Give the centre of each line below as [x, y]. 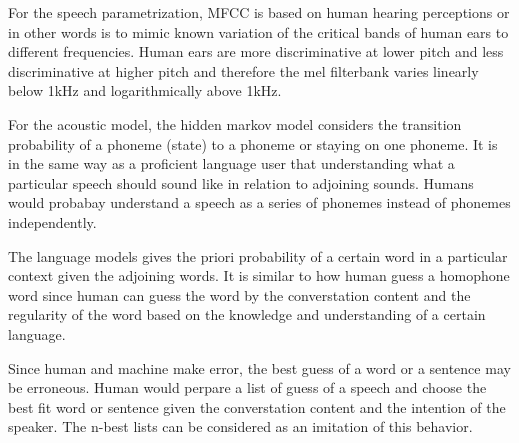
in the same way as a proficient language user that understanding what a [231, 163]
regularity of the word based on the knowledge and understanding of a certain [247, 314]
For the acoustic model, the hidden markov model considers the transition [235, 123]
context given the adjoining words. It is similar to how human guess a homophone [259, 275]
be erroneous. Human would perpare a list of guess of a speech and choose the [247, 387]
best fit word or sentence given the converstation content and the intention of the [257, 406]
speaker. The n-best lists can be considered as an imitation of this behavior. [240, 426]
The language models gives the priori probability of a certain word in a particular [258, 255]
